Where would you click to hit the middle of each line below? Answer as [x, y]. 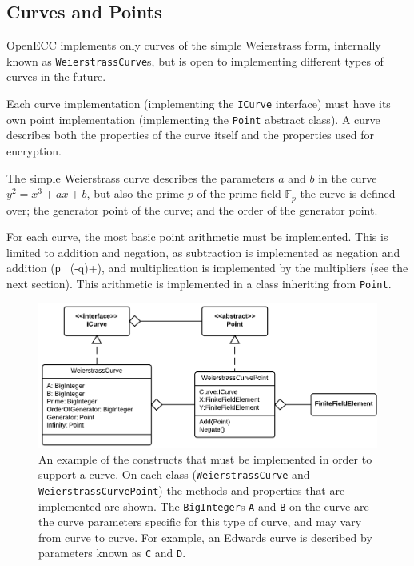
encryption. [34, 150]
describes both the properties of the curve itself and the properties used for [191, 135]
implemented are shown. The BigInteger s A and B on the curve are [204, 506]
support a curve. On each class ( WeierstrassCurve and [174, 474]
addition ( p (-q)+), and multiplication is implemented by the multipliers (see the [207, 268]
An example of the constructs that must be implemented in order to [205, 458]
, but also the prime [135, 193]
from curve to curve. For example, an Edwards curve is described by [205, 537]
